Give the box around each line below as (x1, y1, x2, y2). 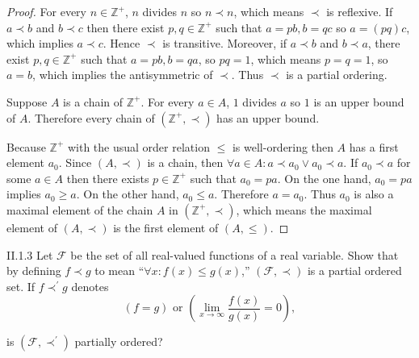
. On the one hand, (277, 169, 371, 186)
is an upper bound (313, 93, 404, 110)
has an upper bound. (216, 109, 320, 126)
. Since (58, 154, 92, 171)
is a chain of (63, 93, 124, 110)
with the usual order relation (67, 138, 210, 155)
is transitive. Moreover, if (162, 35, 287, 52)
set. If (6, 277, 36, 294)
